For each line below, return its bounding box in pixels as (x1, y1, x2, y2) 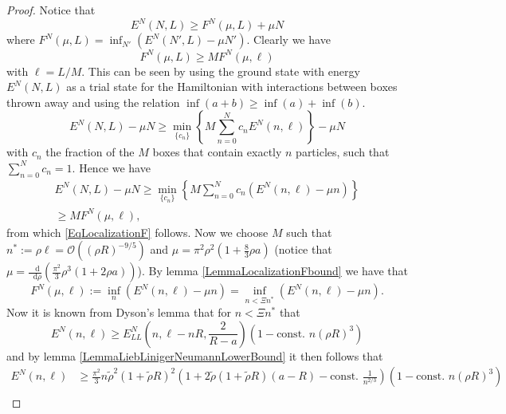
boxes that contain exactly (152, 144, 282, 160)
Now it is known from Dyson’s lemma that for (6, 303, 232, 320)
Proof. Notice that (6, 2, 96, 18)
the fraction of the (45, 144, 135, 160)
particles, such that (296, 144, 390, 160)
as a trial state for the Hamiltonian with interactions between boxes (66, 78, 398, 95)
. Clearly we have (246, 31, 331, 48)
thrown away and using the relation (6, 93, 180, 110)
